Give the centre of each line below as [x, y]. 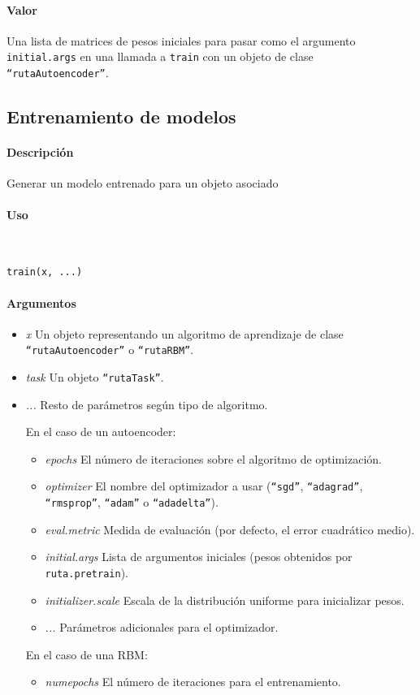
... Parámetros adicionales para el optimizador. [162, 627]
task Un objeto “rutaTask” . [95, 376]
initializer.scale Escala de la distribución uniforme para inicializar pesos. [225, 600]
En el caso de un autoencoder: [101, 432]
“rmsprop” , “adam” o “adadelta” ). [132, 502]
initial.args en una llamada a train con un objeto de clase [160, 56]
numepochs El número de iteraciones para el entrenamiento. [193, 682]
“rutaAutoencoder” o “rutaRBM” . [110, 350]
